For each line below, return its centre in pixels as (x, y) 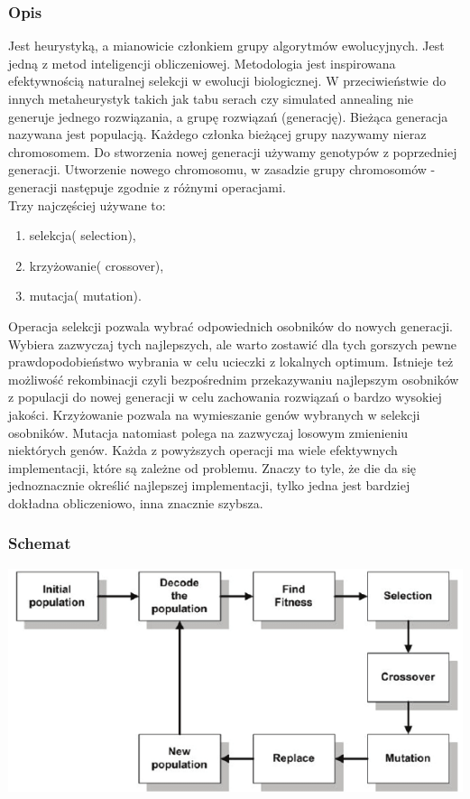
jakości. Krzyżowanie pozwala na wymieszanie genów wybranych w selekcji (214, 414)
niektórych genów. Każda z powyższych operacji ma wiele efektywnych (203, 450)
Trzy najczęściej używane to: (87, 204)
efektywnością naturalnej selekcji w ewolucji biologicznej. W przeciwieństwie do (227, 81)
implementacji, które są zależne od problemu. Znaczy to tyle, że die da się (212, 467)
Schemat (40, 543)
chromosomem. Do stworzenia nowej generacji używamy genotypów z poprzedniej (233, 151)
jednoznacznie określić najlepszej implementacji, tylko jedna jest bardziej (209, 485)
